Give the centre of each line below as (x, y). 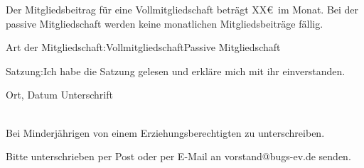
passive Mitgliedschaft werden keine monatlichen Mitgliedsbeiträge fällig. (165, 23)
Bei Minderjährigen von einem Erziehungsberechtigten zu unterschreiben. (165, 132)
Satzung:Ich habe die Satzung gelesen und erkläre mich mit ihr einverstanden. (176, 71)
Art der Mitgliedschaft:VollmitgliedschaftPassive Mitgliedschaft (143, 47)
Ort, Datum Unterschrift (59, 95)
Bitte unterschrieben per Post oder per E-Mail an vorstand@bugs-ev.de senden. (178, 156)
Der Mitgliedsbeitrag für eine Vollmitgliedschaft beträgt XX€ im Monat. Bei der (182, 9)
